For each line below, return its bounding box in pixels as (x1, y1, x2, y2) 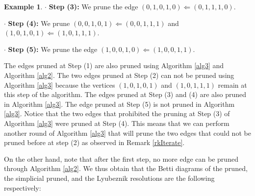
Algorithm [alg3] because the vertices (4, 79, 115, 90)
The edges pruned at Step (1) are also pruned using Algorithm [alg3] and (4, 60, 224, 71)
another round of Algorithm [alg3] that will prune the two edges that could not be (4, 127, 251, 138)
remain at (218, 79, 247, 90)
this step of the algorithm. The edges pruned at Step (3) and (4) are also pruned (4, 89, 246, 99)
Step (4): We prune (8, 18, 70, 28)
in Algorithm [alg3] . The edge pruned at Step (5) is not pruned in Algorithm (4, 98, 235, 109)
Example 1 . (4, 1, 43, 11)
